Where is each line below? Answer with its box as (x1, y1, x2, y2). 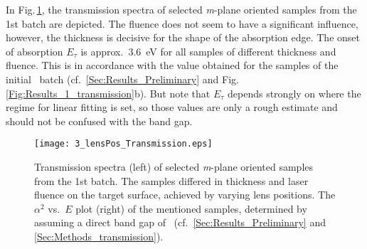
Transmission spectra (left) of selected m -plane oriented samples (34, 159, 314, 174)
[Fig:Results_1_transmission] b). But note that (6, 85, 211, 100)
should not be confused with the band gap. (6, 113, 193, 128)
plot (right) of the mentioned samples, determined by (75, 201, 307, 216)
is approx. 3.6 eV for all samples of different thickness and (80, 43, 336, 58)
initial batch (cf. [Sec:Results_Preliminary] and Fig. (6, 71, 239, 86)
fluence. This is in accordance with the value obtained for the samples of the (6, 58, 339, 73)
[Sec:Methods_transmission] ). (34, 228, 164, 243)
